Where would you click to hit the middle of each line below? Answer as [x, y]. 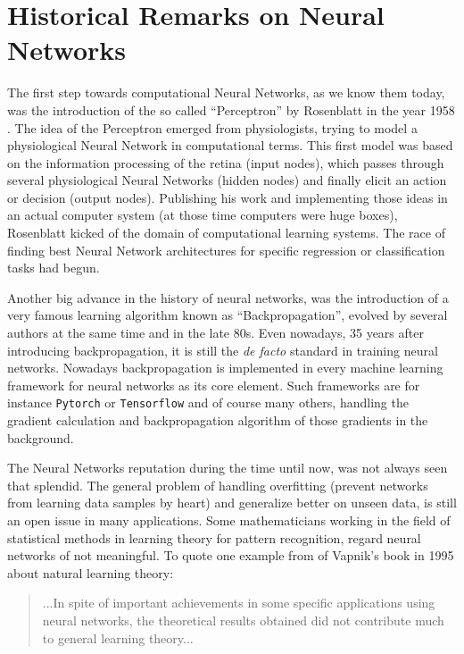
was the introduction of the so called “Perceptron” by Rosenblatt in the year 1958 [231, 109]
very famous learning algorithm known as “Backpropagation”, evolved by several [228, 315]
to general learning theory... [118, 637]
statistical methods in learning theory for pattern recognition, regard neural [214, 537]
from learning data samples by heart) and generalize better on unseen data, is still [232, 503]
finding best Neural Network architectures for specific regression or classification [226, 250]
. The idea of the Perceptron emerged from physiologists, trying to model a [212, 127]
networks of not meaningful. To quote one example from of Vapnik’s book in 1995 [231, 555]
